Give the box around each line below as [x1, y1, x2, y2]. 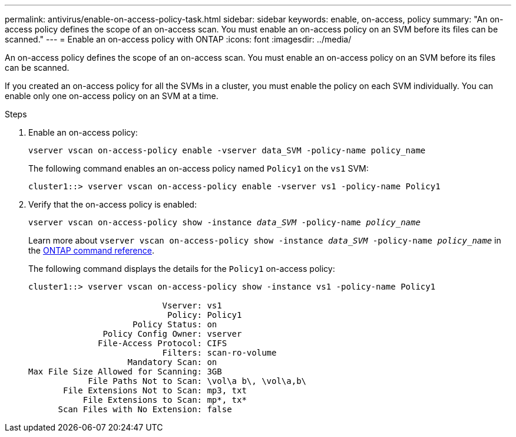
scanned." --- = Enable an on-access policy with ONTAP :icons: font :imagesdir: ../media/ [5, 34, 352, 44]
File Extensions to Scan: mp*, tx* [82, 395, 247, 405]
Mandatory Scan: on [127, 357, 217, 367]
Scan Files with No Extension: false [58, 405, 232, 414]
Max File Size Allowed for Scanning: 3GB [28, 367, 222, 376]
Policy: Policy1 [167, 310, 242, 320]
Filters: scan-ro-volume [162, 348, 277, 357]
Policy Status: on [133, 320, 217, 329]
